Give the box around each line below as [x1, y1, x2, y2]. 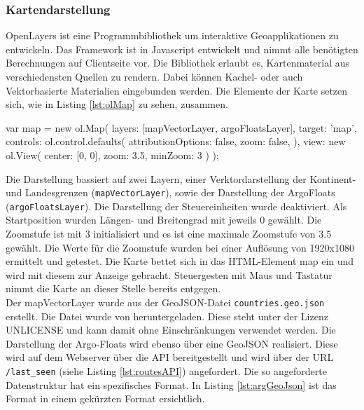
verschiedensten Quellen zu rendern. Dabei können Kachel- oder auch [6, 69, 303, 83]
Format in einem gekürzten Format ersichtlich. [6, 391, 205, 406]
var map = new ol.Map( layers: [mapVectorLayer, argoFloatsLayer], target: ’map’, [6, 120, 357, 135]
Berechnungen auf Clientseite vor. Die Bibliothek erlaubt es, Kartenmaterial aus [6, 55, 350, 70]
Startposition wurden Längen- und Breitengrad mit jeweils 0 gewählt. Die [6, 212, 322, 227]
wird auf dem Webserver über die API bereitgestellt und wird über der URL [6, 350, 334, 364]
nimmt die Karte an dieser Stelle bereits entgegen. [6, 281, 221, 296]
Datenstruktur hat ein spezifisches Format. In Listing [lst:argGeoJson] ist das [6, 377, 337, 392]
